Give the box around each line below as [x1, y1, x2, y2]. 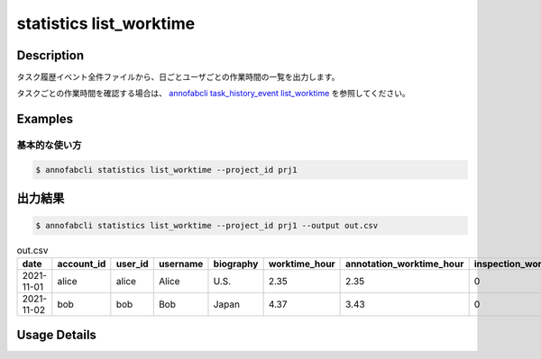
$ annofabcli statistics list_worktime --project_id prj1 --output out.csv [35, 220, 379, 230]
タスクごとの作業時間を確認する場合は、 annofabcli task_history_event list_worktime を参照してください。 [16, 88, 410, 99]
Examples [16, 112, 74, 127]
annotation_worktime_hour [345, 257, 464, 270]
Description [16, 48, 85, 63]
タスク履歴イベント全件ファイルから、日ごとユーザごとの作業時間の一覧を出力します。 [16, 72, 340, 83]
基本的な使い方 [16, 139, 82, 152]
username [158, 257, 204, 270]
